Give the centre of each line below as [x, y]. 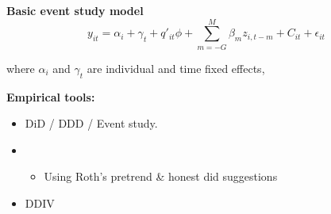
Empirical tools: [51, 96]
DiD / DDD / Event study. [91, 123]
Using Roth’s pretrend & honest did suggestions [161, 176]
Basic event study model [75, 10]
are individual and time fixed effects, [176, 68]
